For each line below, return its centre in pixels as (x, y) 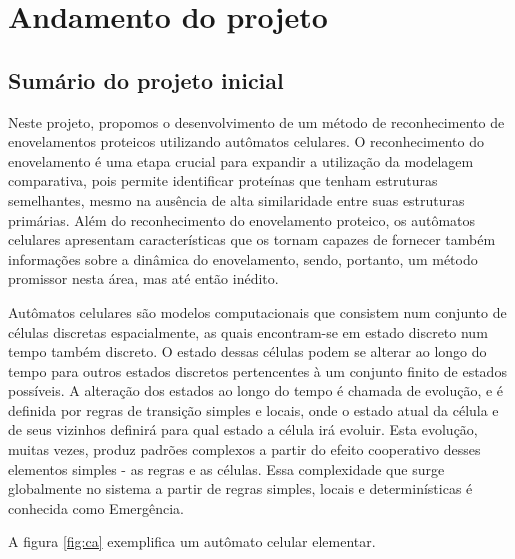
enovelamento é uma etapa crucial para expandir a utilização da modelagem (241, 160)
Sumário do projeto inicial (146, 79)
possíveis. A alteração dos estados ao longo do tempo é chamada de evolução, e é (256, 390)
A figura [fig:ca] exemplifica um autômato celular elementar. (192, 541)
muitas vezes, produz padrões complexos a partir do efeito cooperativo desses (244, 449)
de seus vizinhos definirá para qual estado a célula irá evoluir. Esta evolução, (243, 429)
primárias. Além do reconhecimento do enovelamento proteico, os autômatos (242, 219)
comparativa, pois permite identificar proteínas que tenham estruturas (223, 180)
